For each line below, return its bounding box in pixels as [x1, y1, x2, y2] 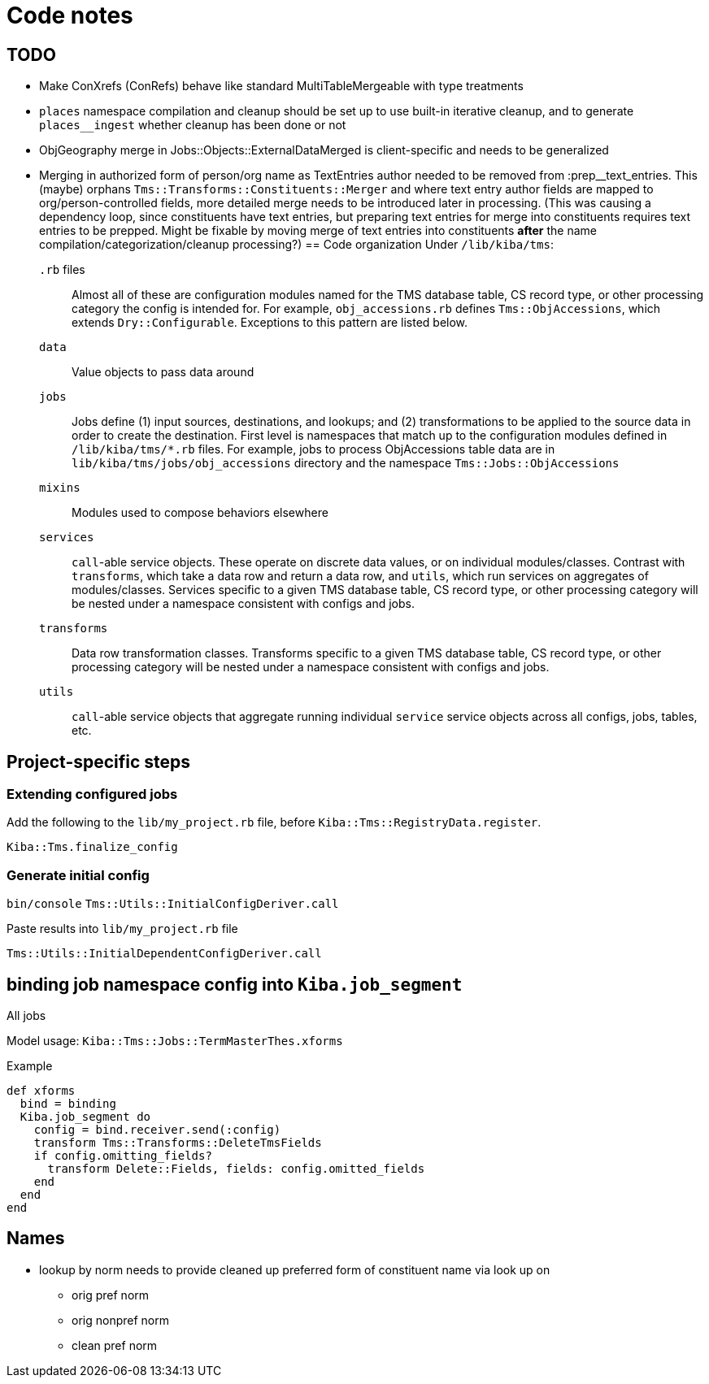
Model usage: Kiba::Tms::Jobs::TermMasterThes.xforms [7, 1033, 343, 1048]
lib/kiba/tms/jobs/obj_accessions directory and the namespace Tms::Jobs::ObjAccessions [72, 456, 620, 471]
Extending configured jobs [7, 786, 178, 803]
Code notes [7, 2, 133, 29]
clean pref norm [72, 1338, 158, 1352]
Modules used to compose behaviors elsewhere [72, 505, 328, 520]
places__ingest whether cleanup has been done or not [39, 118, 346, 132]
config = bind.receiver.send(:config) [33, 1122, 281, 1136]
